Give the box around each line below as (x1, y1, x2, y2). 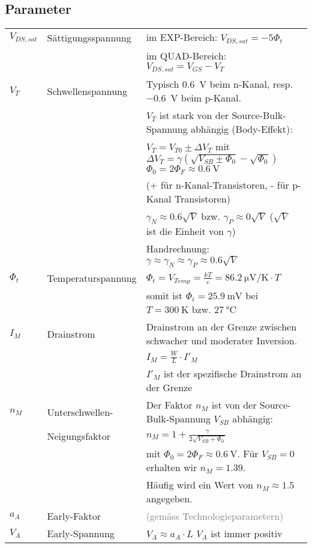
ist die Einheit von (146, 224, 224, 239)
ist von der (211, 398, 257, 412)
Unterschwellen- (47, 404, 113, 419)
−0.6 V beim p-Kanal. (146, 91, 241, 105)
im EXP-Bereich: (146, 30, 218, 44)
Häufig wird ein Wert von (146, 478, 253, 492)
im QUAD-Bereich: (146, 49, 226, 63)
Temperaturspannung (47, 271, 137, 285)
